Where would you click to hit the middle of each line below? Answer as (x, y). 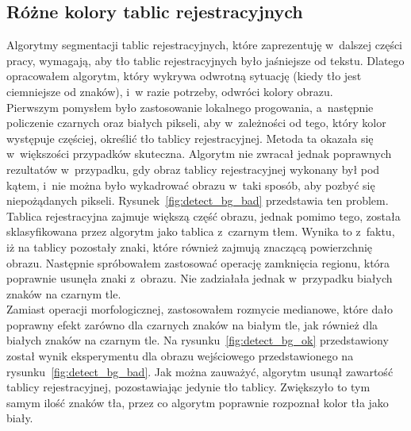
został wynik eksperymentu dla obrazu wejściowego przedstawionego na (180, 356)
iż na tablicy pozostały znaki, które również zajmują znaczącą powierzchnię (190, 246)
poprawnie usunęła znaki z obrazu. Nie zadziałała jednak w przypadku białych (200, 278)
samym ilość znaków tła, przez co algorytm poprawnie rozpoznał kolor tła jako (198, 402)
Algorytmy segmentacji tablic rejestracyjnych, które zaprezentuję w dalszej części (204, 45)
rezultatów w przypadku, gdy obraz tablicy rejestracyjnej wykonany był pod (193, 169)
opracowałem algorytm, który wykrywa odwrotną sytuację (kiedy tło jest (184, 76)
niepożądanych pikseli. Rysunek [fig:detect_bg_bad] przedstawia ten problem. (198, 200)
